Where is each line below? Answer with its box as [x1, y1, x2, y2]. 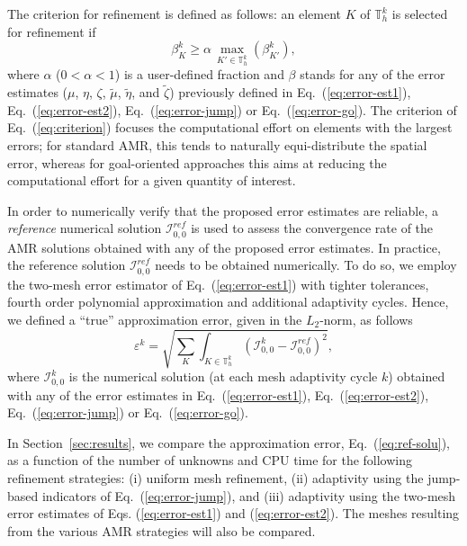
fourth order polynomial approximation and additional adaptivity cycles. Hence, [7, 292, 449, 311]
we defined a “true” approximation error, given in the [7, 309, 302, 328]
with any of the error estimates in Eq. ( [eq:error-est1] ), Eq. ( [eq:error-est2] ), [7, 385, 429, 404]
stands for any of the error [300, 65, 445, 84]
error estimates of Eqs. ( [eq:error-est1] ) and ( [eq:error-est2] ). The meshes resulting [7, 504, 460, 523]
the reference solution [7, 255, 126, 274]
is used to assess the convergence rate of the [191, 219, 434, 237]
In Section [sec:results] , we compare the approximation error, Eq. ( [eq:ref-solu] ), [7, 433, 450, 452]
